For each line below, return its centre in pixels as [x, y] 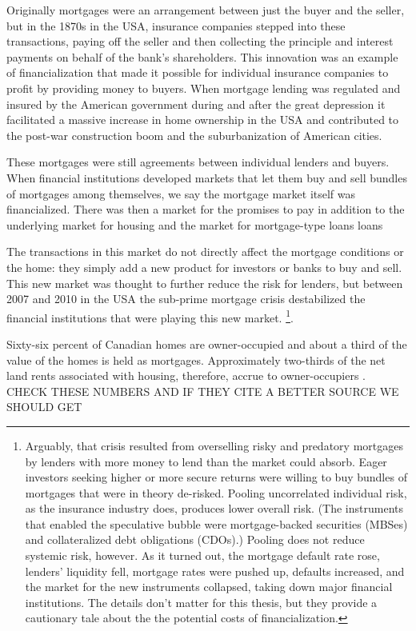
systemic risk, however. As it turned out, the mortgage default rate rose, [202, 555]
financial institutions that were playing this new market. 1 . [150, 316]
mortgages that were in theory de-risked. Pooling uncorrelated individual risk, [216, 492]
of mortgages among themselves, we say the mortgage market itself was [181, 193]
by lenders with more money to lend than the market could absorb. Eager [206, 461]
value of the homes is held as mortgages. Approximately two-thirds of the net [196, 359]
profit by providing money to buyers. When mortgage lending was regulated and [204, 88]
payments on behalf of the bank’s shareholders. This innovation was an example [202, 56]
